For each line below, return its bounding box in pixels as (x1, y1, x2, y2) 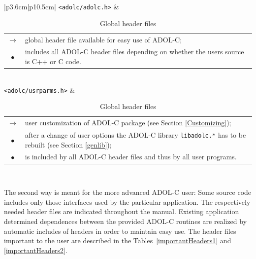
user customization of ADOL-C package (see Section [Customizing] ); (25, 117, 231, 128)
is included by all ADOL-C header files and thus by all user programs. (25, 151, 237, 162)
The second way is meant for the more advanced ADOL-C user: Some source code (4, 187, 252, 197)
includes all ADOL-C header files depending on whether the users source (25, 46, 244, 57)
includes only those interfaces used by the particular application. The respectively (4, 196, 251, 207)
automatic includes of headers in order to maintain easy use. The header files (4, 225, 236, 236)
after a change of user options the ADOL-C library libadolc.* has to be (25, 129, 246, 140)
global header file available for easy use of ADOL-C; (25, 34, 182, 44)
